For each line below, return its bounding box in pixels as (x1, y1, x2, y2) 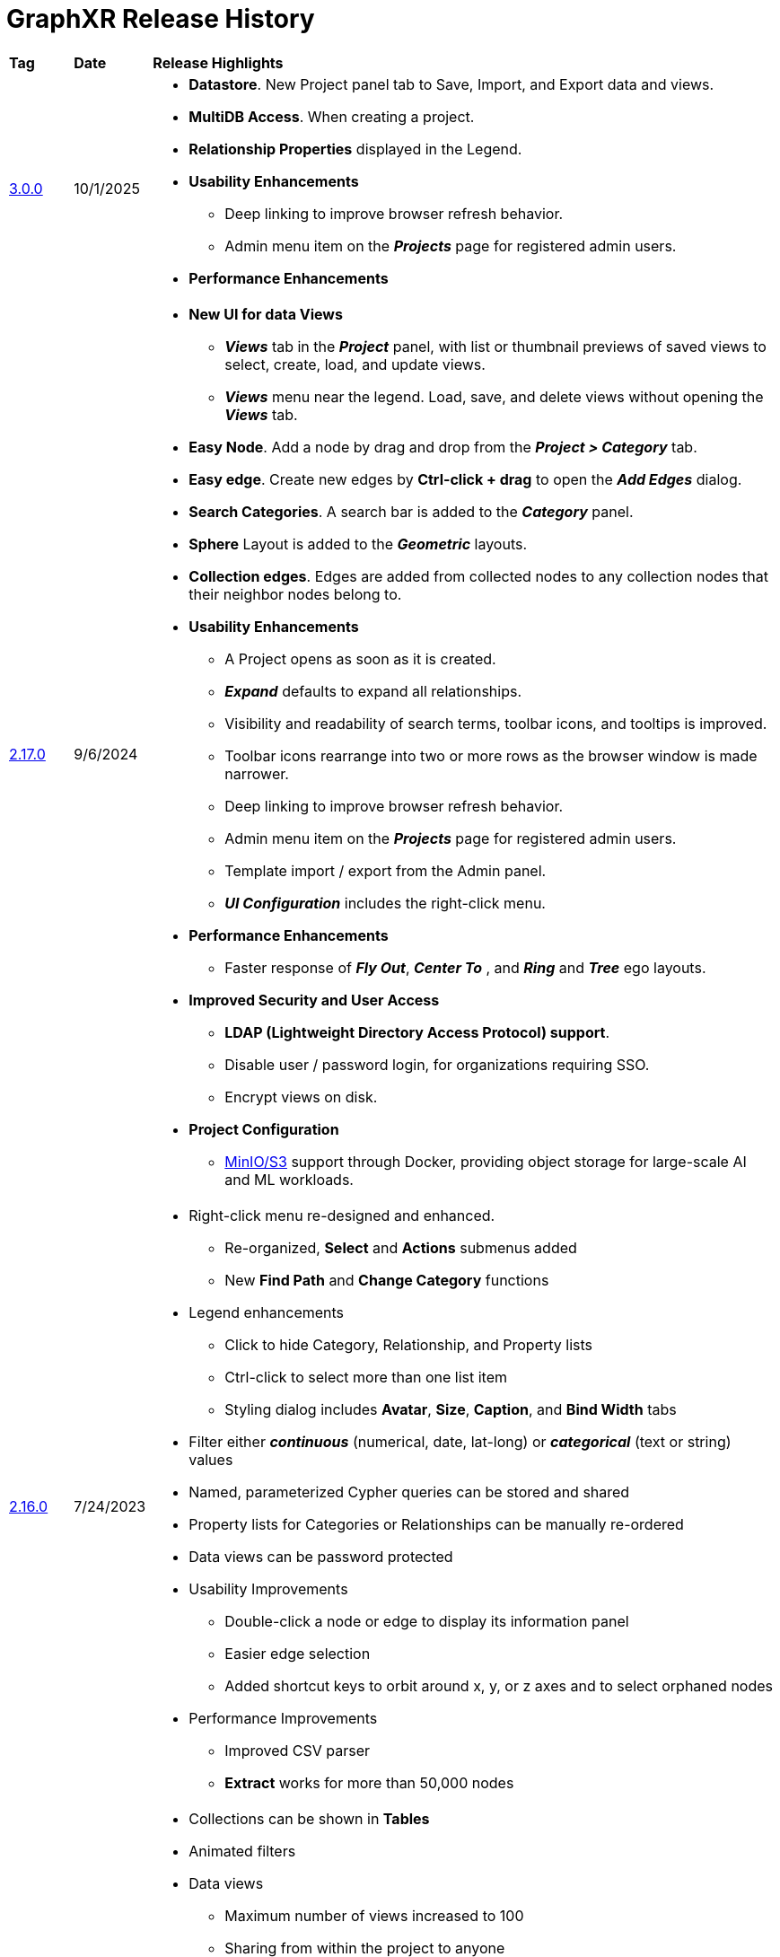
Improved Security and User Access (188, 990, 440, 1009)
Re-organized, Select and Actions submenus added (224, 1238, 577, 1257)
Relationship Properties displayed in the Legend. (188, 139, 522, 158)
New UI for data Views (188, 304, 343, 323)
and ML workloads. (224, 1170, 354, 1189)
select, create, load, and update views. (224, 355, 486, 373)
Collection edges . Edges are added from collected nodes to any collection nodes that (188, 566, 769, 585)
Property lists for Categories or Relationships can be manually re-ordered (188, 1514, 684, 1533)
